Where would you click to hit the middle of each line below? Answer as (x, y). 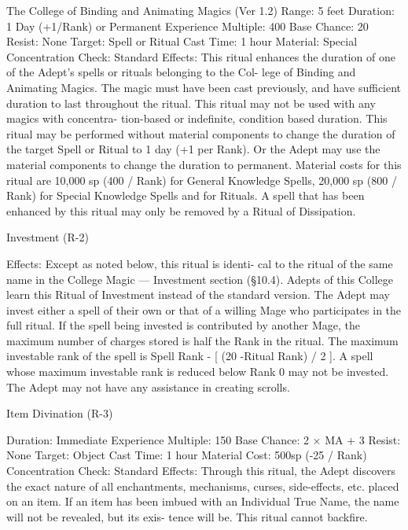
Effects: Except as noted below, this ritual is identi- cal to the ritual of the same (200, 263)
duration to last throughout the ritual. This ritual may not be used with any (191, 103)
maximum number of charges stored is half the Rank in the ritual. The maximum (202, 340)
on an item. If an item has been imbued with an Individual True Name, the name (203, 501)
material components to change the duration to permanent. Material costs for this (204, 164)
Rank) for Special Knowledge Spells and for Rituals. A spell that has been (186, 195)
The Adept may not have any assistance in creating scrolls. (148, 386)
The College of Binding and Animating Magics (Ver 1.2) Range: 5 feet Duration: (200, 10)
